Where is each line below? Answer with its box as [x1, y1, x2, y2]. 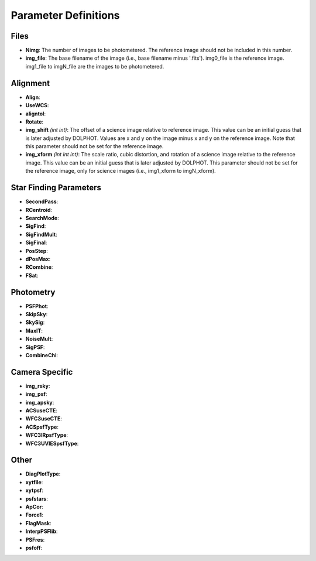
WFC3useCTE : [25, 415, 63, 422]
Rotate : [25, 118, 44, 125]
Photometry [11, 287, 56, 297]
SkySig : [25, 319, 45, 326]
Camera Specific [11, 367, 73, 377]
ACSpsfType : [25, 423, 59, 430]
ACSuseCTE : [25, 407, 58, 414]
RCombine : [25, 264, 53, 271]
